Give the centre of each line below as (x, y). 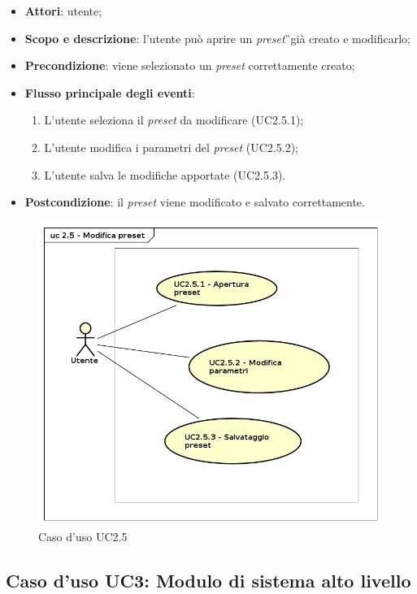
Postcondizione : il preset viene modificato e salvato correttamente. (195, 202)
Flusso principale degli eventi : (110, 92)
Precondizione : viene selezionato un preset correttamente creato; (190, 65)
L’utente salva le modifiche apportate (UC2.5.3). (165, 174)
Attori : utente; (63, 11)
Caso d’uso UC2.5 (83, 537)
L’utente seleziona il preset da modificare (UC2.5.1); (174, 120)
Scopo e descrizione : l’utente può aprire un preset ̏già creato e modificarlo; (218, 38)
